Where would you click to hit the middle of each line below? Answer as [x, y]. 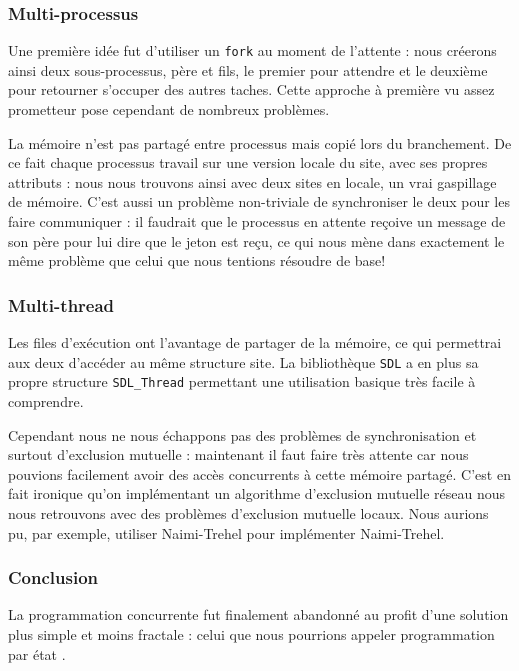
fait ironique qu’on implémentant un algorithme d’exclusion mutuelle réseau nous [256, 493]
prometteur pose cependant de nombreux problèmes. [169, 109]
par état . [37, 653]
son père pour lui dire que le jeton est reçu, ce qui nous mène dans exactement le [256, 240]
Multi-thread [61, 304]
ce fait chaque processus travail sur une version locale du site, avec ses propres [248, 162]
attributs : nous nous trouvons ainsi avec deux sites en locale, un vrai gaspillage [252, 181]
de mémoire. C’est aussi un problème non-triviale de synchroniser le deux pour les [259, 201]
